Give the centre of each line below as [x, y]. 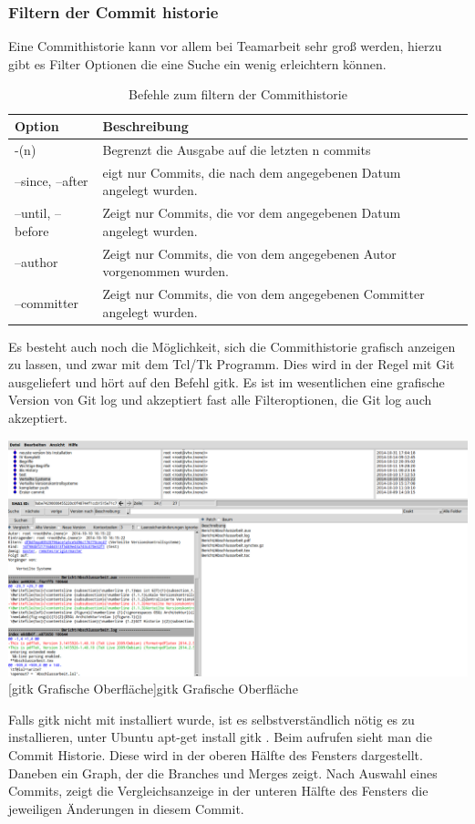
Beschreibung [145, 126]
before [32, 230]
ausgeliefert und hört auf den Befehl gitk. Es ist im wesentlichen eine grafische [227, 381]
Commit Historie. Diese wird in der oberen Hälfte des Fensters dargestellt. [216, 754]
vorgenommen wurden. [166, 271]
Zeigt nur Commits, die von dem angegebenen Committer [263, 294]
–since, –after [52, 181]
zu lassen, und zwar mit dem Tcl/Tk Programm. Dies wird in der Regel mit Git [232, 364]
